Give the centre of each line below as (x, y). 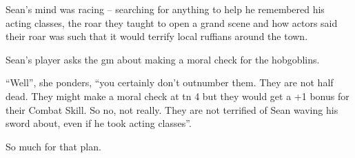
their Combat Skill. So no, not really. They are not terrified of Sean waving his (172, 109)
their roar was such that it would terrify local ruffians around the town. (157, 36)
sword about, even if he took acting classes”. (99, 123)
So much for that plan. (53, 146)
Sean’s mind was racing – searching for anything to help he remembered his (165, 9)
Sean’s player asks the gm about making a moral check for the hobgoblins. (163, 59)
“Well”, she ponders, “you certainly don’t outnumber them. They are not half (170, 82)
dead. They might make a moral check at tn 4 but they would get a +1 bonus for (177, 96)
